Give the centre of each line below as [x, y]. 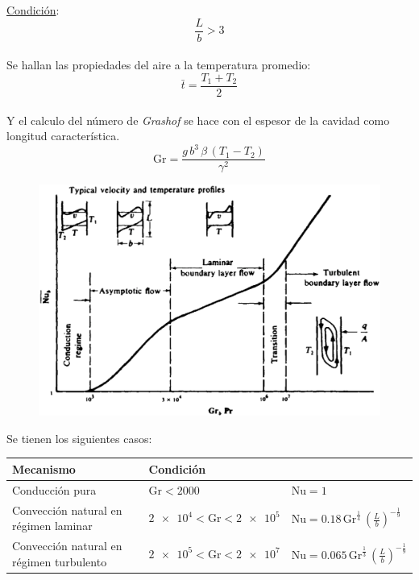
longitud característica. [63, 136]
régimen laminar [52, 526]
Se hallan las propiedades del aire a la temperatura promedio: [159, 65]
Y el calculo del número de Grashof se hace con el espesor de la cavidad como [198, 120]
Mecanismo [44, 468]
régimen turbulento [60, 561]
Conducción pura [54, 489]
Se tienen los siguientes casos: [79, 438]
